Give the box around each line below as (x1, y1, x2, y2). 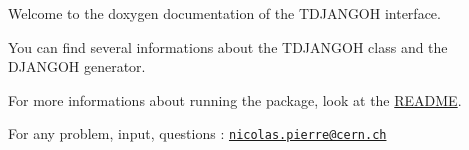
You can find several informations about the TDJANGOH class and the (8, 36, 448, 57)
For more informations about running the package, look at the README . (8, 89, 462, 110)
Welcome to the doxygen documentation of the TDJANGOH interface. (8, 3, 441, 23)
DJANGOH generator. (8, 56, 146, 77)
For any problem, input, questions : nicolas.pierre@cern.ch (8, 123, 387, 144)
